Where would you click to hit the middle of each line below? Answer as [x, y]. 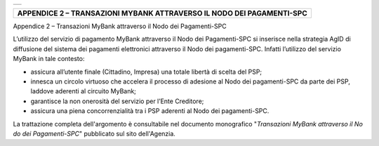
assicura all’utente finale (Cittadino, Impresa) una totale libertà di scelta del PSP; [146, 72]
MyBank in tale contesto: [49, 59]
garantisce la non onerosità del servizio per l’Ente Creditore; [117, 101]
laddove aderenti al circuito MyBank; [84, 91]
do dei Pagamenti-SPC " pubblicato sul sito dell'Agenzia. [94, 133]
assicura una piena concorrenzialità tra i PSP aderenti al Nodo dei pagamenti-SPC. [150, 111]
